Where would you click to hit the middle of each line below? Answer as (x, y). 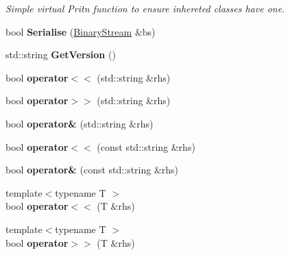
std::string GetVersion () (61, 54)
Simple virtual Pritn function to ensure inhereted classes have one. (145, 8)
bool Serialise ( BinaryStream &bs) (81, 31)
